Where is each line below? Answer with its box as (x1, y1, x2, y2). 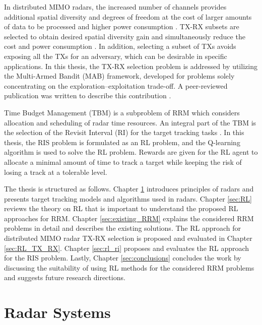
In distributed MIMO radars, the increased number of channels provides (4, 2, 227, 12)
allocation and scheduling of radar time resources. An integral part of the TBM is (4, 117, 256, 127)
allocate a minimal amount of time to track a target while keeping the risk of (4, 156, 242, 167)
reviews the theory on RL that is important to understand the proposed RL (4, 203, 238, 214)
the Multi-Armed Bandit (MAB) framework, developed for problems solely (4, 71, 235, 81)
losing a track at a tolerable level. (4, 166, 107, 177)
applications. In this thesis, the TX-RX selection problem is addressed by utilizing (4, 60, 257, 71)
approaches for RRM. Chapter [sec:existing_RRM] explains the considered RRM (4, 213, 254, 223)
